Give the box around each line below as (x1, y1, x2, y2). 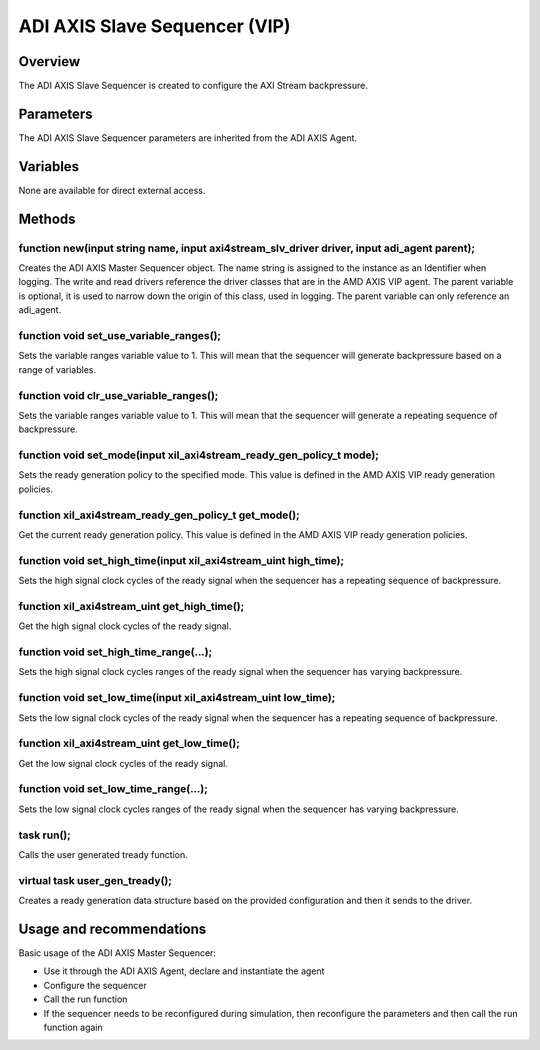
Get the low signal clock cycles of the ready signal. (18, 757, 229, 769)
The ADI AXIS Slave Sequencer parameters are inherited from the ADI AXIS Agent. (18, 131, 358, 144)
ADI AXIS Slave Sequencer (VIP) (18, 15, 291, 37)
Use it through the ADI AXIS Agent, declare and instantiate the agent (43, 965, 325, 977)
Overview (18, 53, 81, 70)
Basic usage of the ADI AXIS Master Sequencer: (18, 946, 217, 959)
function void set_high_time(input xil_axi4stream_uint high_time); (18, 553, 345, 567)
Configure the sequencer (43, 979, 147, 991)
